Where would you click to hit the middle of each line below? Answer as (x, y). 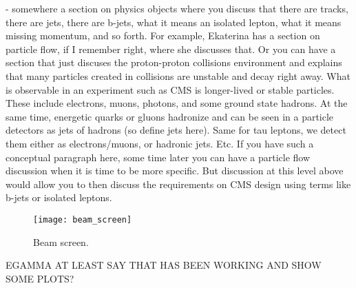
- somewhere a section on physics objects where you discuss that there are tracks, (177, 8)
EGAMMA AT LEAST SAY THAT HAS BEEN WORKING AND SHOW (164, 265)
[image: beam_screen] (83, 219)
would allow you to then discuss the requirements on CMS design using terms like (178, 184)
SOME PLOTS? (40, 278)
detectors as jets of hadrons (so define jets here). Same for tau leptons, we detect (176, 130)
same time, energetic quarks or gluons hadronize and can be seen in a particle (170, 116)
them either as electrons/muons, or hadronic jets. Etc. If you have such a (160, 143)
